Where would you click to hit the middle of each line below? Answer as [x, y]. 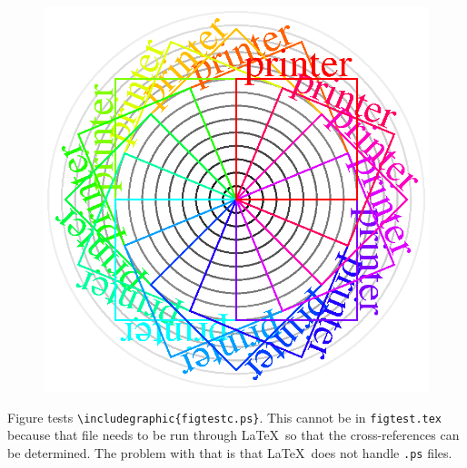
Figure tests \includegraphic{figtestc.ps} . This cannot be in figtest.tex [225, 417]
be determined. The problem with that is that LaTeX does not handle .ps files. [230, 452]
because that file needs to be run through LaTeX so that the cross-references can [233, 435]
